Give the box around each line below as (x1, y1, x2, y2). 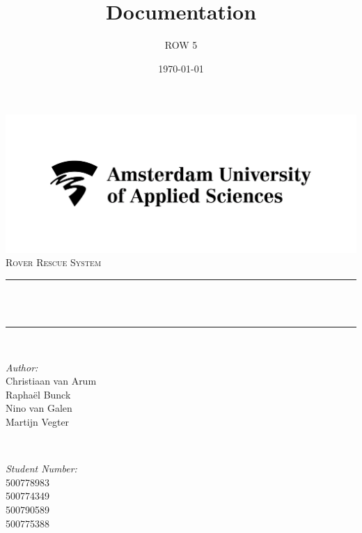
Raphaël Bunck (6, 387, 71, 401)
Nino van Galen (6, 401, 72, 415)
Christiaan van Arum (6, 373, 97, 388)
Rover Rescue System (6, 255, 102, 270)
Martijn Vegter (6, 415, 70, 428)
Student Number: (6, 461, 77, 476)
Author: (6, 360, 38, 374)
